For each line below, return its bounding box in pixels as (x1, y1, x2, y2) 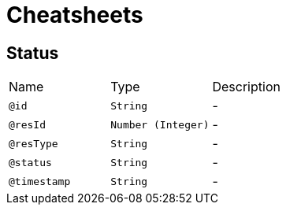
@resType (9, 137, 58, 150)
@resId (9, 118, 46, 131)
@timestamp (9, 175, 71, 187)
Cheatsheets (6, 2, 143, 28)
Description (212, 79, 280, 95)
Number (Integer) (110, 118, 210, 131)
